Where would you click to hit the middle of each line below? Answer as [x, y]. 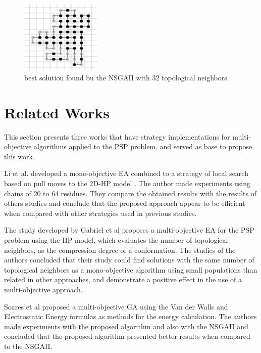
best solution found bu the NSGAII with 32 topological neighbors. [127, 77]
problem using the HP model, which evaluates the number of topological [116, 240]
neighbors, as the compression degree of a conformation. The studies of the [120, 250]
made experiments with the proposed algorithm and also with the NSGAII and [126, 326]
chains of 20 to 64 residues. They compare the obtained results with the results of [130, 193]
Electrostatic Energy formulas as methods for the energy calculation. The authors [130, 316]
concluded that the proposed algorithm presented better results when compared [127, 336]
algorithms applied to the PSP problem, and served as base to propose [143, 146]
